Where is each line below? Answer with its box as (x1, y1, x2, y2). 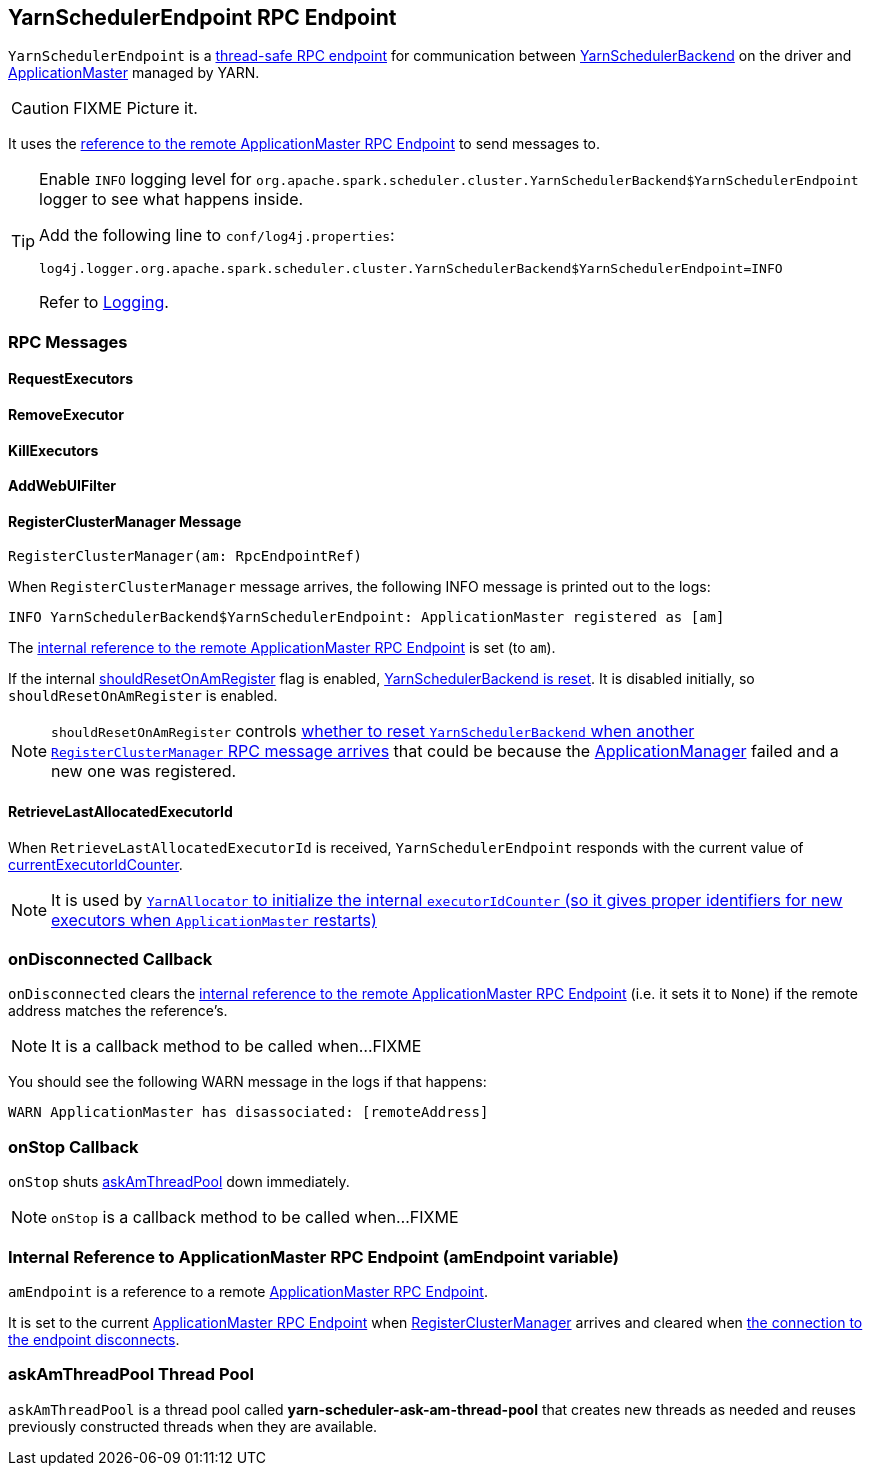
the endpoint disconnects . (8, 1330, 180, 1348)
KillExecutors (8, 441, 99, 459)
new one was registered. (51, 761, 237, 782)
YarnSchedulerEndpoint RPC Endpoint (8, 5, 397, 30)
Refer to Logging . (39, 292, 169, 313)
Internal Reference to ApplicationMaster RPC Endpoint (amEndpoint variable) (8, 1246, 619, 1267)
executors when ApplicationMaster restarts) (51, 909, 377, 930)
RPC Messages (8, 331, 128, 352)
